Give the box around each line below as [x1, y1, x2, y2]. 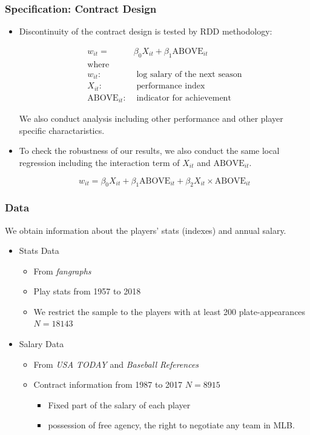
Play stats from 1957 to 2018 [33, 285, 141, 297]
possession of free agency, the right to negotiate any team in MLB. [48, 419, 295, 431]
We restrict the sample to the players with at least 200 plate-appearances [33, 305, 306, 317]
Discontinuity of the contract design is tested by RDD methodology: [19, 25, 272, 38]
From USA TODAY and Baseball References [33, 357, 199, 370]
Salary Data [19, 337, 64, 350]
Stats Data [19, 244, 59, 257]
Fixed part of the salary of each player [48, 398, 191, 411]
